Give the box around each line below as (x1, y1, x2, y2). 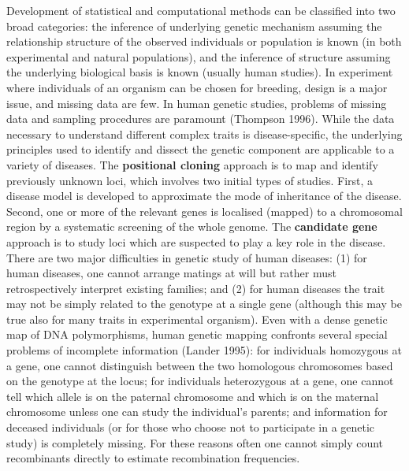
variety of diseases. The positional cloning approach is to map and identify (6, 156, 378, 172)
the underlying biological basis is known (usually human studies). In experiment (6, 64, 393, 80)
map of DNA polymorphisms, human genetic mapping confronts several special (6, 326, 388, 343)
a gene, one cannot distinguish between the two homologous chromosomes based (6, 357, 393, 373)
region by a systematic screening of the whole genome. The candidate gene (6, 218, 377, 235)
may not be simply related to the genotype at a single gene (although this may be (6, 295, 402, 312)
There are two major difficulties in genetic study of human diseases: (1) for (6, 249, 367, 265)
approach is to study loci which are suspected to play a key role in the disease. (6, 233, 386, 250)
